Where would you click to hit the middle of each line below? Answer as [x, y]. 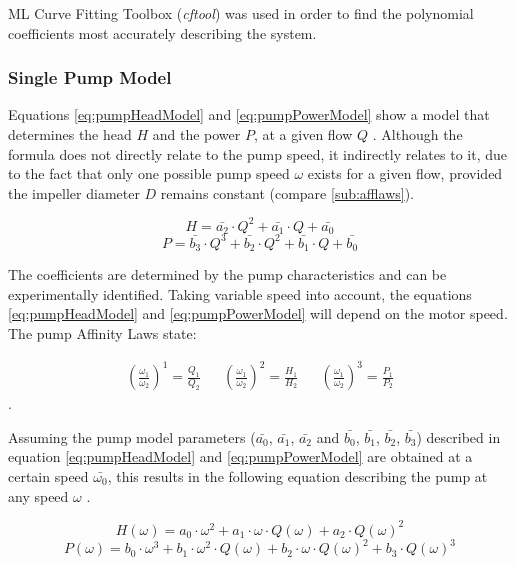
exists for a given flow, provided [405, 173]
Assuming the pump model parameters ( [132, 436]
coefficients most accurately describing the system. [162, 32]
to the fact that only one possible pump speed [149, 173]
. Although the [417, 134]
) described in [458, 436]
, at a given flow [303, 134]
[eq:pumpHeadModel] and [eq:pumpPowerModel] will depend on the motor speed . [258, 313]
